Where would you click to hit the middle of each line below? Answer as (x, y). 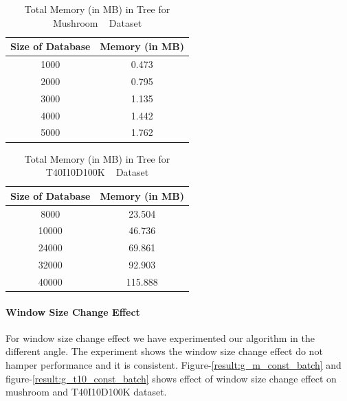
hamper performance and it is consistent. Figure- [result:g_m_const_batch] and (173, 364)
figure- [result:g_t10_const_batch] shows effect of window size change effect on (171, 378)
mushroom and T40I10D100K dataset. (86, 392)
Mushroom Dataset (97, 22)
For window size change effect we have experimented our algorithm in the (160, 337)
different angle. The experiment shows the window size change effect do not (164, 351)
